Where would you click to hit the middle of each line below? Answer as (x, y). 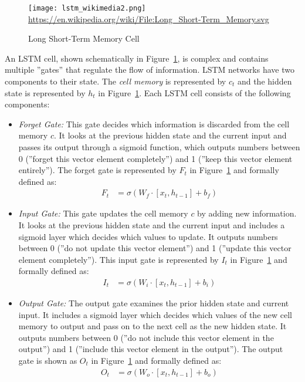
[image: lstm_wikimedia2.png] (87, 8)
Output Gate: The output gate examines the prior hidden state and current (154, 303)
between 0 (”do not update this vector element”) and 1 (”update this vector (155, 248)
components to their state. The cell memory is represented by (116, 81)
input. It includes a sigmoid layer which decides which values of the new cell (155, 314)
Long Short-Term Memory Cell (84, 38)
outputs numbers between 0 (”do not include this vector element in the (146, 337)
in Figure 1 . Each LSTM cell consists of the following (194, 92)
